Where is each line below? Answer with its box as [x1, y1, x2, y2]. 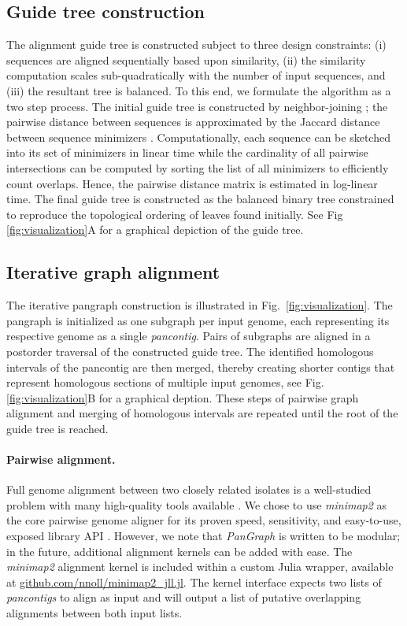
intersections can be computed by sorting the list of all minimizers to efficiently [6, 159, 389, 176]
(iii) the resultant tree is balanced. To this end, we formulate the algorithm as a [6, 82, 391, 98]
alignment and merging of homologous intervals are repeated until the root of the [6, 405, 398, 421]
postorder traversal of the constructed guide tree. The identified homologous [6, 343, 374, 359]
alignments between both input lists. [6, 605, 183, 621]
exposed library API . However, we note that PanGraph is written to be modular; [6, 528, 401, 544]
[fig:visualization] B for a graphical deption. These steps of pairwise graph [6, 389, 359, 406]
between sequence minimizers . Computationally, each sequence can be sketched [6, 128, 390, 145]
